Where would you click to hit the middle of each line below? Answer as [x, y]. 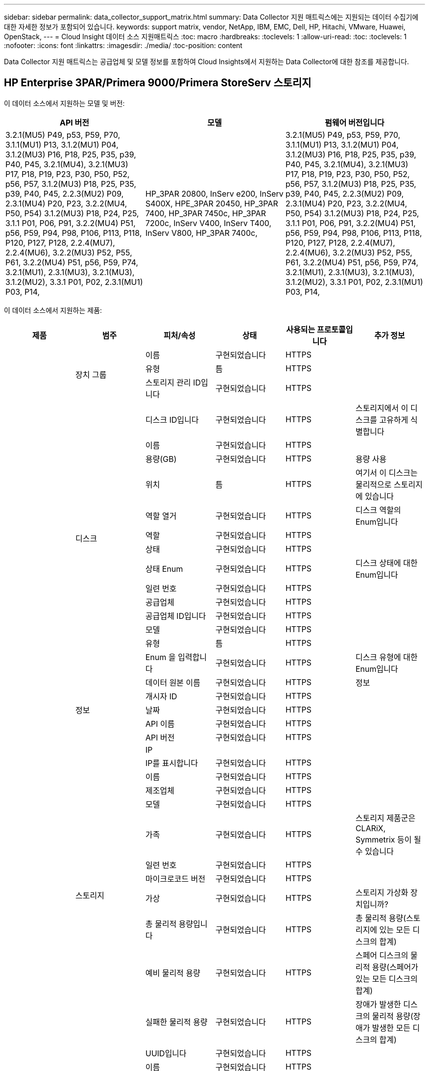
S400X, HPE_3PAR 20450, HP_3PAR [212, 203]
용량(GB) [161, 459]
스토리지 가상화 [382, 892]
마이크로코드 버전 [175, 879]
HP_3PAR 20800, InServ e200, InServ [214, 193]
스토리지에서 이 [382, 408]
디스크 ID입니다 [172, 420]
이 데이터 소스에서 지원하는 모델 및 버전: [64, 103]
